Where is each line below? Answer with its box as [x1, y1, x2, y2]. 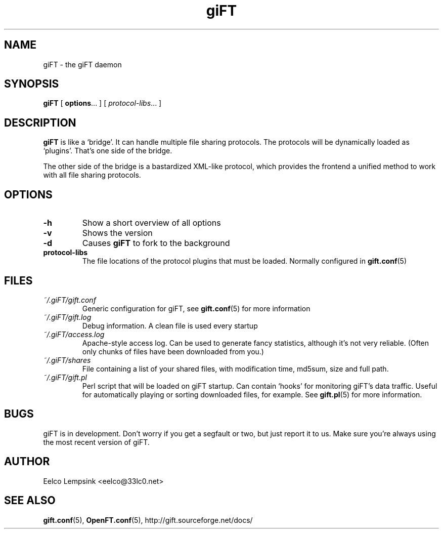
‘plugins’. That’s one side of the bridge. [43, 146, 172, 155]
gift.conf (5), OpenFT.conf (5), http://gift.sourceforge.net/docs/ [43, 515, 253, 524]
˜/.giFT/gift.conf [43, 295, 96, 304]
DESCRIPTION [4, 116, 76, 129]
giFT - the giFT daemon [43, 60, 122, 69]
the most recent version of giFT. [43, 437, 150, 446]
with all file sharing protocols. [43, 171, 141, 180]
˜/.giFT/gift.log [43, 312, 92, 321]
